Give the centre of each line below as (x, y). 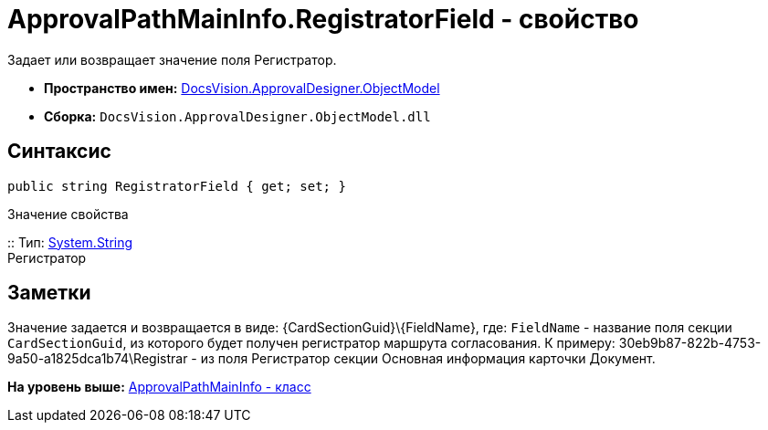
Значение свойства (68, 214)
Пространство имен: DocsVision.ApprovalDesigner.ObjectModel (242, 88)
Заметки (49, 293)
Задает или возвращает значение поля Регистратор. (172, 59)
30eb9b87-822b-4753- (690, 343)
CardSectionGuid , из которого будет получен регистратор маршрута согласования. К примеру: (311, 343)
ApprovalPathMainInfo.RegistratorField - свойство (323, 19)
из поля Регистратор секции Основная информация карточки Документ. (428, 359)
